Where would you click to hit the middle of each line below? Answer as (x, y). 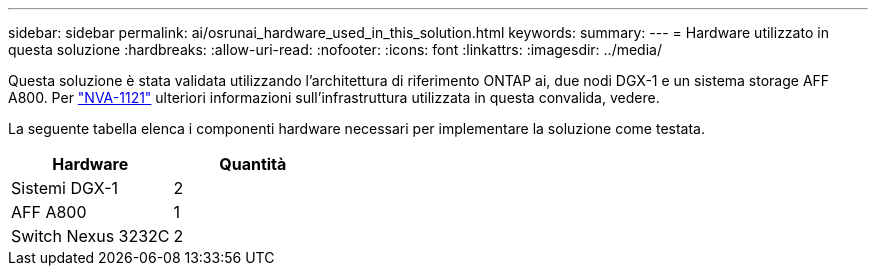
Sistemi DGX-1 (65, 188)
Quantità (253, 164)
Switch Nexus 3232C (90, 236)
